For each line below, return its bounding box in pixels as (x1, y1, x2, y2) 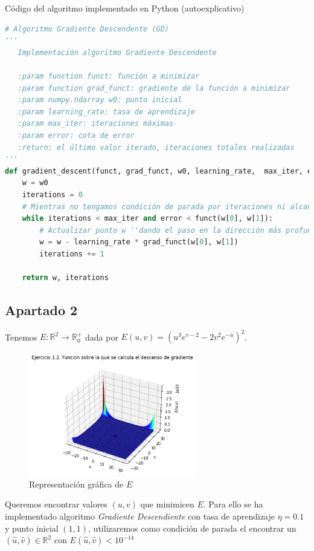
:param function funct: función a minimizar (18, 71, 200, 80)
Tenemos (5, 330, 37, 343)
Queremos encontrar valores (5, 498, 107, 510)
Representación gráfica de (29, 477, 124, 490)
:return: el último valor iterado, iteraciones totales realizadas (18, 143, 295, 152)
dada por (85, 330, 118, 343)
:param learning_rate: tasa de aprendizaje (18, 107, 195, 116)
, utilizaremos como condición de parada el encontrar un (88, 521, 296, 534)
